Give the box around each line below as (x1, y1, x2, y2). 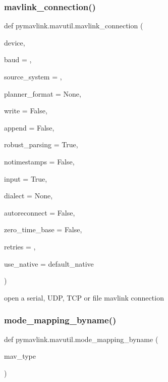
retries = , (4, 241, 36, 251)
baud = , (4, 54, 32, 65)
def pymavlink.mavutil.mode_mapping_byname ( (4, 333, 158, 344)
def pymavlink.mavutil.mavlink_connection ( (4, 20, 143, 31)
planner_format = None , (4, 88, 81, 99)
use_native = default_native (4, 258, 94, 269)
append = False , (4, 122, 54, 133)
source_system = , (4, 71, 62, 81)
